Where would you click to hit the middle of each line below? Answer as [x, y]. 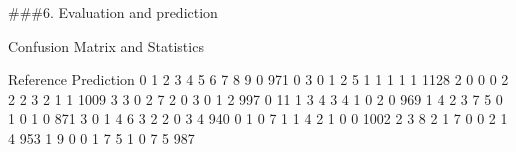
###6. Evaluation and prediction [113, 12]
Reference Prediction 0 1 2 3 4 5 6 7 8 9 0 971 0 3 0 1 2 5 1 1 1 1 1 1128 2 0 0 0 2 [258, 79]
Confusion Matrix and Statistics [106, 45]
